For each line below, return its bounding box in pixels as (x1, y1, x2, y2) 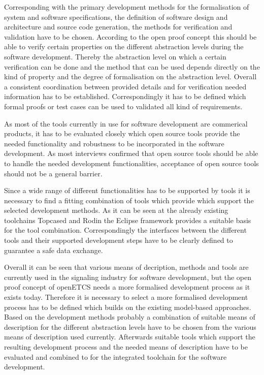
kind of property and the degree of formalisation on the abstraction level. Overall (4, 71, 257, 82)
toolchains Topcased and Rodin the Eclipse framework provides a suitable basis (4, 214, 251, 225)
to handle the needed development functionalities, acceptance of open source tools (4, 158, 259, 168)
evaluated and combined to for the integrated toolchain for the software (4, 351, 227, 362)
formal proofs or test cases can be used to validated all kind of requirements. (4, 101, 243, 111)
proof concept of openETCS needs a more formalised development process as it (4, 282, 250, 292)
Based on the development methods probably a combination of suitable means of (4, 311, 255, 322)
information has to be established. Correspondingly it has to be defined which (4, 91, 246, 102)
